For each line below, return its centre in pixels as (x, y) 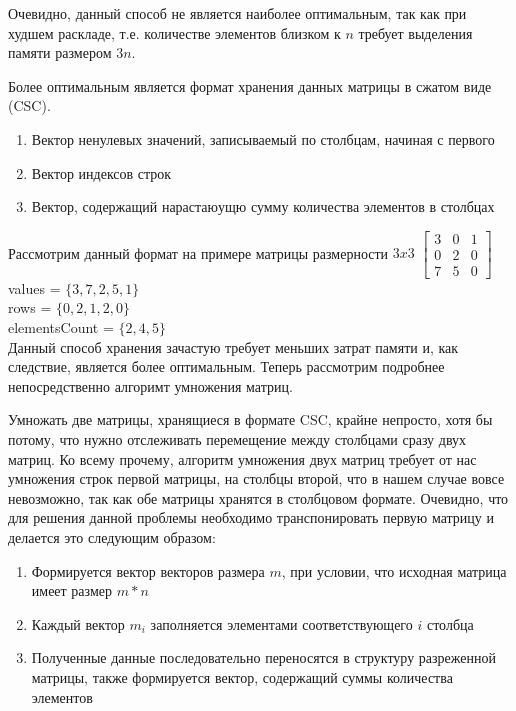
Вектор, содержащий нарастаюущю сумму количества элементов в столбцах (263, 206)
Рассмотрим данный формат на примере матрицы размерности (198, 252)
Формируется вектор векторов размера (148, 570)
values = (34, 287)
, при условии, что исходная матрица (394, 570)
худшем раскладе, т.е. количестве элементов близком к (174, 32)
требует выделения (415, 32)
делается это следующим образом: (112, 536)
